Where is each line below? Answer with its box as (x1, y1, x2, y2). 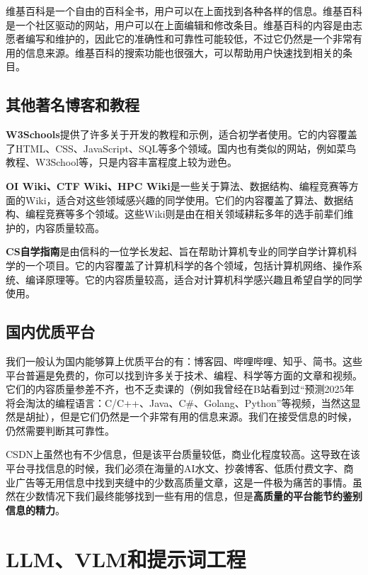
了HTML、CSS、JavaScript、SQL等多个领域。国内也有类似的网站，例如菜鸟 (6, 140, 357, 155)
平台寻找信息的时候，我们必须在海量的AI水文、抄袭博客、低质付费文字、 (6, 461, 344, 476)
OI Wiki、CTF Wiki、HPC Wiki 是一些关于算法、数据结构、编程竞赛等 (6, 178, 349, 193)
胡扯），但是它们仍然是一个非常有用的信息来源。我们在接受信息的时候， (25, 409, 357, 424)
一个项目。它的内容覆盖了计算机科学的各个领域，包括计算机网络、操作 (25, 257, 352, 272)
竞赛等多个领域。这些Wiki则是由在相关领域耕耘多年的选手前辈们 (45, 206, 344, 221)
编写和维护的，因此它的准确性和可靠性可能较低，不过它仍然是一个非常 (25, 31, 352, 46)
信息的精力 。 (6, 502, 65, 517)
